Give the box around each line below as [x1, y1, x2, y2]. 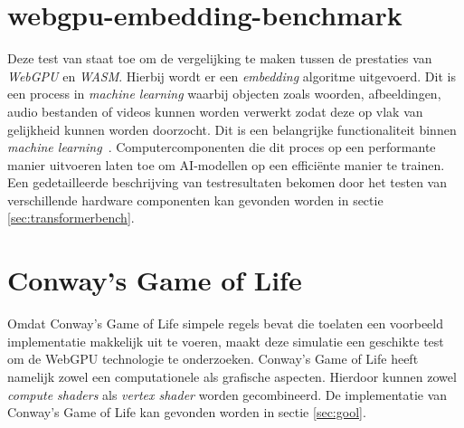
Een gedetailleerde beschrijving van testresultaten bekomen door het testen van [7, 173, 447, 192]
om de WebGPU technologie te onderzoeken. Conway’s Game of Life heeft [7, 349, 419, 368]
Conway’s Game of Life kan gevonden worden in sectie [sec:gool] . [7, 403, 366, 422]
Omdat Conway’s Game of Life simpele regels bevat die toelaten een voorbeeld [7, 314, 443, 333]
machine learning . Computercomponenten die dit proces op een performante [7, 138, 436, 157]
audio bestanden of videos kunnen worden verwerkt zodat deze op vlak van [7, 101, 423, 120]
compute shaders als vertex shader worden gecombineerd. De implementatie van [7, 385, 448, 404]
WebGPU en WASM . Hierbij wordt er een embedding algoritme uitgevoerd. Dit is [7, 66, 456, 85]
